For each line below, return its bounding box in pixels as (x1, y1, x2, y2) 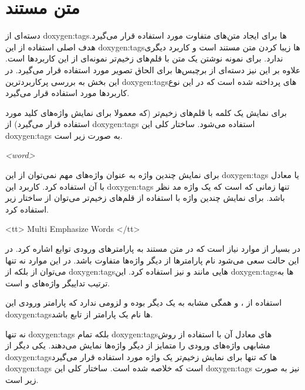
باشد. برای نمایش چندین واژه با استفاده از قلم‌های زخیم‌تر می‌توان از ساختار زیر (5, 191, 285, 204)
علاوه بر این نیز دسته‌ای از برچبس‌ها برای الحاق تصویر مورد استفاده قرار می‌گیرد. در (5, 63, 301, 76)
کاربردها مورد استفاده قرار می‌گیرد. (5, 87, 130, 99)
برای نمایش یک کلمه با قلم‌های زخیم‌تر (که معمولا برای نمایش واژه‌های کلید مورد (5, 106, 287, 118)
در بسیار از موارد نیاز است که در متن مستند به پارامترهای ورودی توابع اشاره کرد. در (5, 242, 300, 255)
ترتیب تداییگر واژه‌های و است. (5, 276, 110, 289)
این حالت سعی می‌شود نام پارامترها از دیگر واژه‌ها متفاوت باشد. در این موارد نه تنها (5, 254, 299, 266)
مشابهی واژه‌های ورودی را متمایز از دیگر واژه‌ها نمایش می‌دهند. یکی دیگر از (5, 339, 270, 351)
